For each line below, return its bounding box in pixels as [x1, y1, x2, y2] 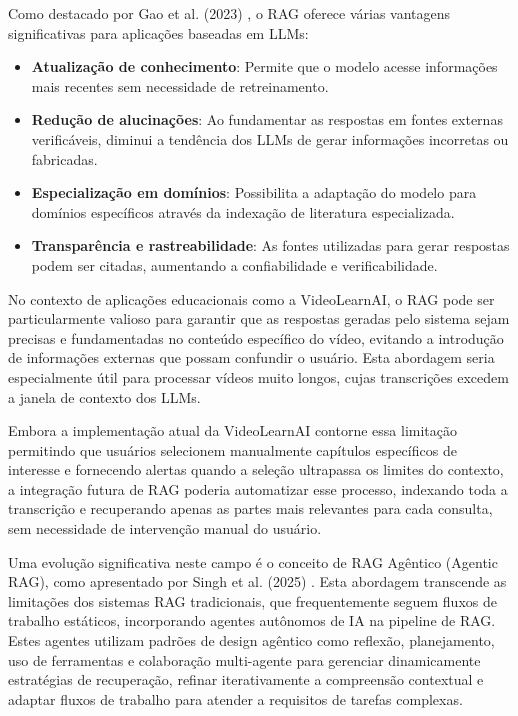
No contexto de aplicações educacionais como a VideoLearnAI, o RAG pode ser [8, 288, 495, 309]
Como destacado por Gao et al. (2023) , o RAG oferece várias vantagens [8, 3, 451, 23]
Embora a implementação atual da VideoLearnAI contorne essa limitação [8, 420, 458, 441]
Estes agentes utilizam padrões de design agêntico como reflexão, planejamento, [8, 630, 495, 651]
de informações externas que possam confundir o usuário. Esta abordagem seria [8, 347, 495, 368]
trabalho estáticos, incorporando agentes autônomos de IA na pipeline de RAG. [8, 610, 496, 631]
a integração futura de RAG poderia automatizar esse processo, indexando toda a [8, 478, 508, 499]
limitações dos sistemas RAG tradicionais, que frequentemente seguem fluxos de [8, 590, 497, 611]
